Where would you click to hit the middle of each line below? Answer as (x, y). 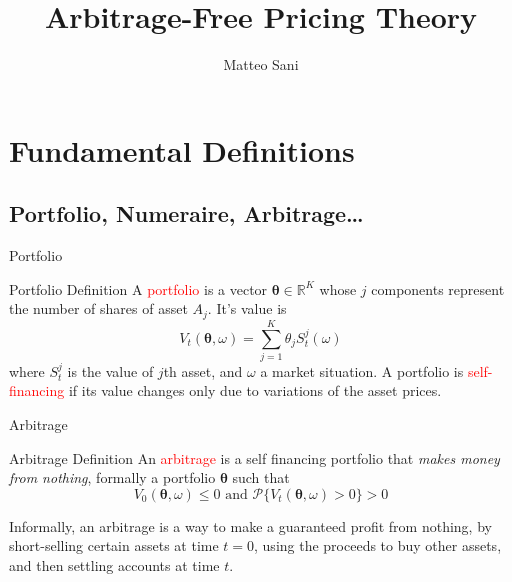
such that (261, 477)
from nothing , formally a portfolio (112, 477)
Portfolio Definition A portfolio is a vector (138, 288)
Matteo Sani (261, 64)
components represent (438, 288)
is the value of (110, 370)
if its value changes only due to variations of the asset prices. (255, 390)
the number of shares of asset (98, 308)
